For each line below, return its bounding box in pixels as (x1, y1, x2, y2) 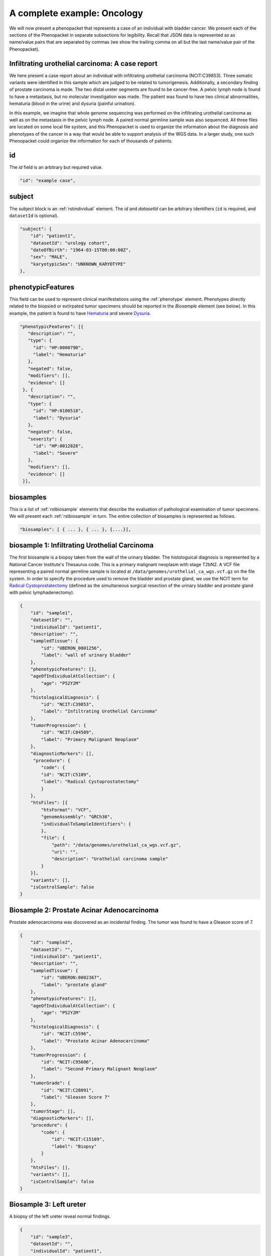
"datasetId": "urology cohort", (30, 240, 110, 246)
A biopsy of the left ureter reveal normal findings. (9, 1213, 111, 1219)
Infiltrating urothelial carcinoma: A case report (9, 59, 158, 68)
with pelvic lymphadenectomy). (9, 589, 75, 595)
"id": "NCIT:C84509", (41, 729, 94, 736)
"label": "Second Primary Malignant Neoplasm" (41, 1066, 158, 1072)
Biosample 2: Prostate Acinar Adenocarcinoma (9, 906, 159, 914)
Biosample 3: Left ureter (9, 1200, 86, 1209)
